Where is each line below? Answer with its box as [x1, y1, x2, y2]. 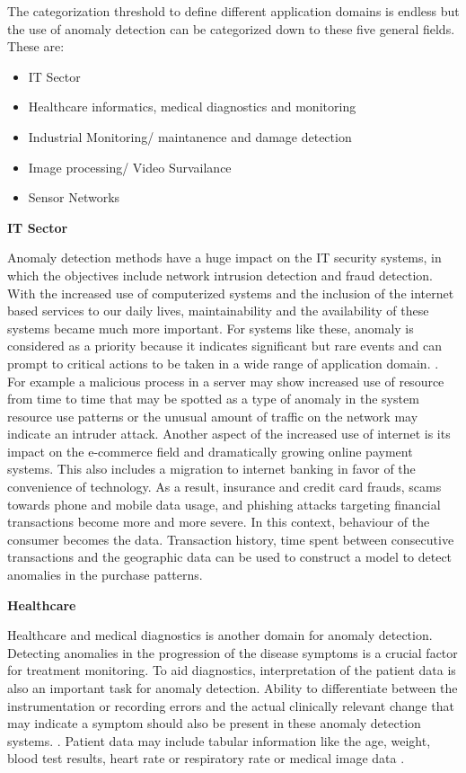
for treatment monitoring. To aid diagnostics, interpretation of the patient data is [7, 661, 456, 680]
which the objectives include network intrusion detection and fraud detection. [7, 265, 433, 284]
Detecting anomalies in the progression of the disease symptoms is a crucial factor [7, 643, 458, 662]
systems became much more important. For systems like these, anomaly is [7, 318, 414, 337]
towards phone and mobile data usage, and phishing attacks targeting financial [7, 494, 441, 513]
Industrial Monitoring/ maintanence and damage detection [28, 127, 352, 146]
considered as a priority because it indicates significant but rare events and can [7, 336, 443, 355]
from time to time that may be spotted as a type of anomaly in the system [7, 389, 419, 408]
